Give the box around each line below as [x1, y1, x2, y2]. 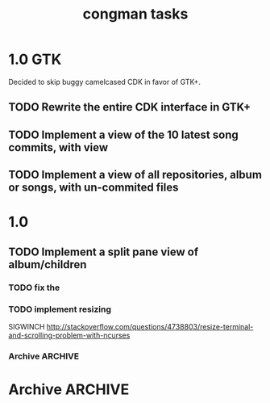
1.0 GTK [8, 50, 62, 69]
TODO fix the [8, 282, 60, 293]
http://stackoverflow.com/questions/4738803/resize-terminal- [46, 321, 254, 331]
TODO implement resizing [8, 304, 111, 315]
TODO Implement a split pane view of [8, 245, 199, 258]
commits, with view [8, 141, 109, 154]
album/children [8, 258, 87, 271]
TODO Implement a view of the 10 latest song [8, 128, 239, 141]
